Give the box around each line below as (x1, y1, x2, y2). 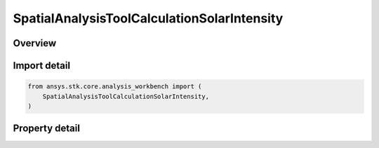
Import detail (13, 60, 70, 72)
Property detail (13, 123, 81, 135)
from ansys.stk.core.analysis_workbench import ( (27, 83, 202, 90)
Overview (13, 37, 57, 49)
